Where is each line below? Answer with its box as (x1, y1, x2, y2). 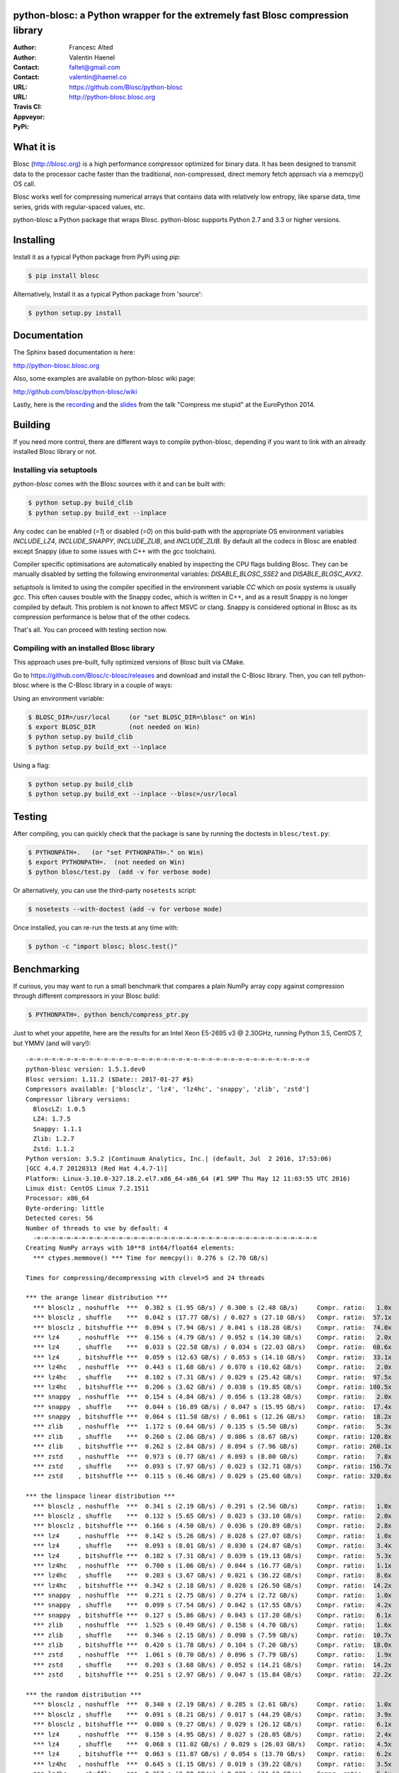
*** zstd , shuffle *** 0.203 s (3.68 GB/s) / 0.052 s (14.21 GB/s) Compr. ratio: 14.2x (33, 1660, 393, 1669)
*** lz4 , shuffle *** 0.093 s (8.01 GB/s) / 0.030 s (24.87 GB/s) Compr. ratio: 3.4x (33, 1542, 393, 1550)
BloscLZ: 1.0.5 (33, 1105, 86, 1113)
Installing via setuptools (13, 465, 98, 475)
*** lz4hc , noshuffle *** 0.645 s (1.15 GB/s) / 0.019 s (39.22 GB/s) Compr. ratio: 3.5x (33, 1760, 393, 1768)
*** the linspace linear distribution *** (26, 1492, 176, 1500)
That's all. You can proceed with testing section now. (13, 626, 168, 634)
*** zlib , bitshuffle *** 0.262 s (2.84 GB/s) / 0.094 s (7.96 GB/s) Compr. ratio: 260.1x (33, 1443, 393, 1450)
